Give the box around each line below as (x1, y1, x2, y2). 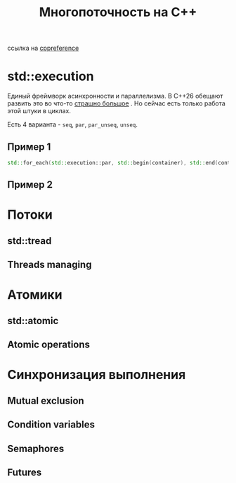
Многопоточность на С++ (39, 4, 197, 20)
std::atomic (7, 314, 59, 327)
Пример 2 (7, 179, 53, 191)
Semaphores (7, 442, 65, 454)
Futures (7, 466, 42, 478)
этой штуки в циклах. (7, 107, 72, 115)
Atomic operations (7, 339, 90, 351)
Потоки (7, 207, 53, 223)
